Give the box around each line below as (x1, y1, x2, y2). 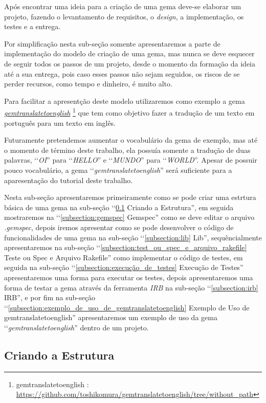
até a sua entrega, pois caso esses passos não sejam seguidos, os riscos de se (4, 68, 240, 79)
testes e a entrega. (4, 21, 61, 32)
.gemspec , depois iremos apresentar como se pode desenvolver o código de (4, 221, 234, 232)
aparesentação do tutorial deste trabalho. (4, 174, 133, 185)
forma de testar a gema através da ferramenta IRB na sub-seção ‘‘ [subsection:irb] (4, 282, 258, 293)
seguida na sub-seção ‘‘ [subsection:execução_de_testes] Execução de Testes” (4, 262, 243, 273)
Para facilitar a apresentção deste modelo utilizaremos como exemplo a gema (4, 95, 245, 106)
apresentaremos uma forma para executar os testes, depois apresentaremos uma (4, 272, 253, 282)
